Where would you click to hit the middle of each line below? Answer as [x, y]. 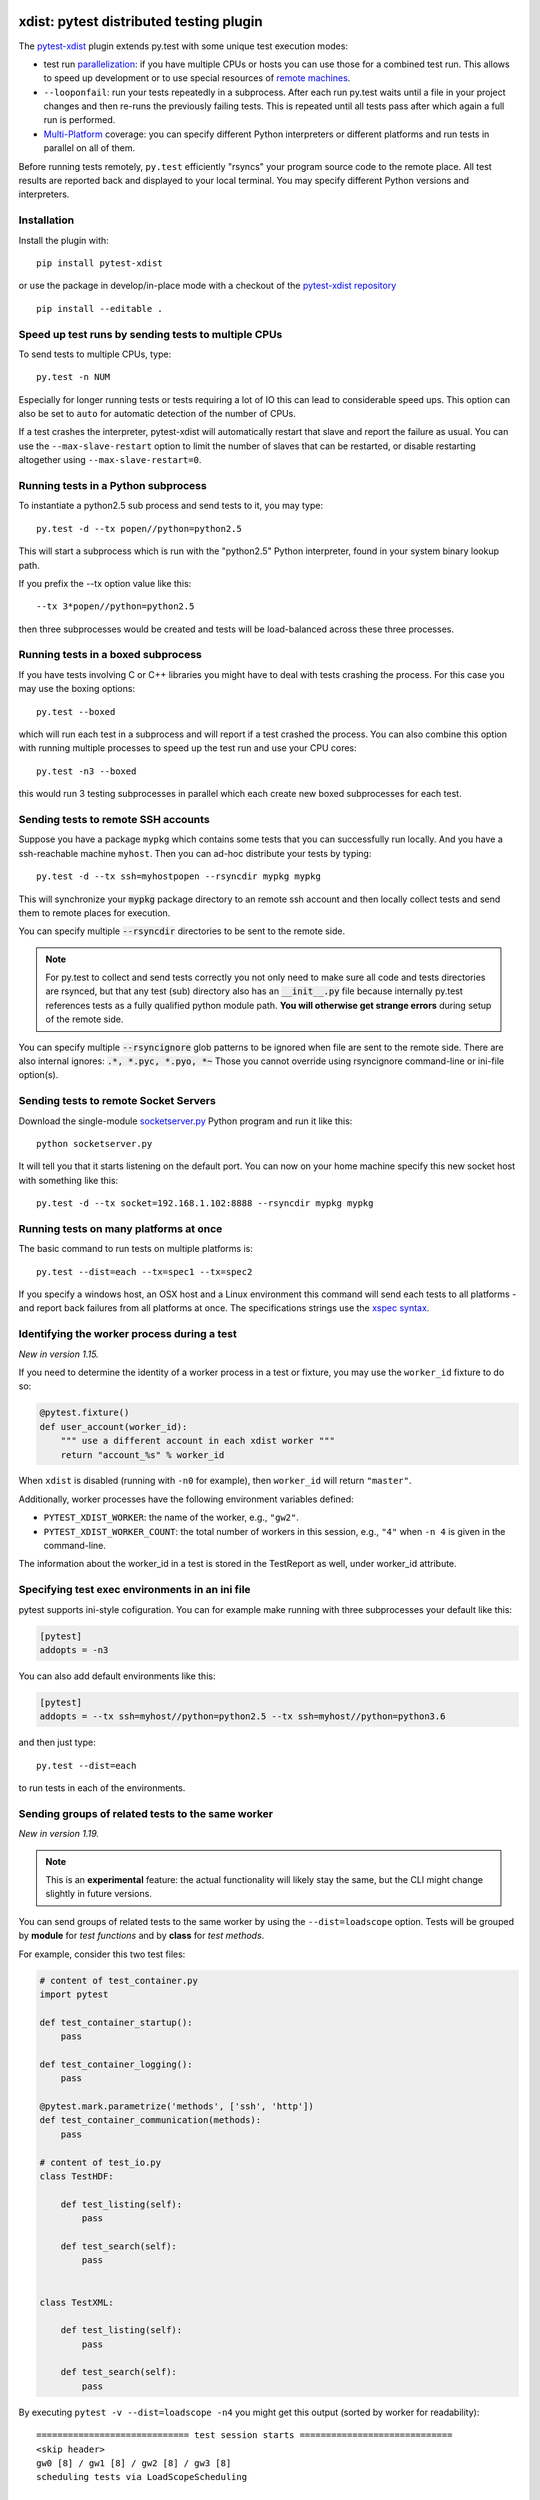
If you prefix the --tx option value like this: [105, 583]
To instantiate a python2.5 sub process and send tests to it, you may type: [171, 506]
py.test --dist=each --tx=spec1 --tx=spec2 [144, 1271]
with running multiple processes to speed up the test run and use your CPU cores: [187, 748]
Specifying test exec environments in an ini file [134, 1590]
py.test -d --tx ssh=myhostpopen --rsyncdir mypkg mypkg [179, 876]
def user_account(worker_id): [113, 1426]
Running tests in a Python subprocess [112, 485]
